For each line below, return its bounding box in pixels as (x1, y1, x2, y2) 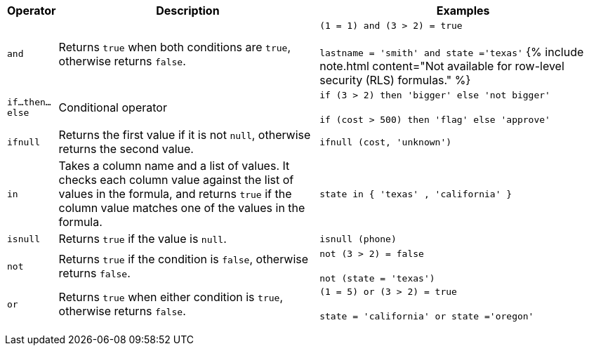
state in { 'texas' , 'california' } (319, 188, 512, 199)
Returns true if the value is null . (58, 232, 227, 246)
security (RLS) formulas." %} (319, 73, 471, 87)
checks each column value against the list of (58, 173, 294, 187)
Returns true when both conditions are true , (58, 39, 291, 54)
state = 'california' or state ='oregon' (319, 311, 534, 322)
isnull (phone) (319, 233, 397, 244)
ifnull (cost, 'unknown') (319, 136, 452, 147)
